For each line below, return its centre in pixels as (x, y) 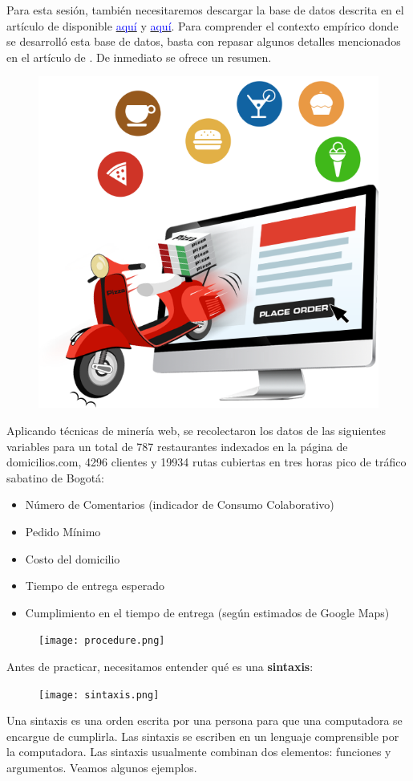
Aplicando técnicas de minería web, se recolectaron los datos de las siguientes (196, 430)
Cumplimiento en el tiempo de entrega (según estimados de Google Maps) (207, 612)
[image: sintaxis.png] (99, 695)
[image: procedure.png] (102, 641)
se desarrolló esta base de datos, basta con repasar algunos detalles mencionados (204, 41)
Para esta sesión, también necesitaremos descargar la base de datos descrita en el (205, 10)
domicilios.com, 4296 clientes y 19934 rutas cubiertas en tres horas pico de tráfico (206, 462)
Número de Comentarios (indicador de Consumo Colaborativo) (180, 504)
